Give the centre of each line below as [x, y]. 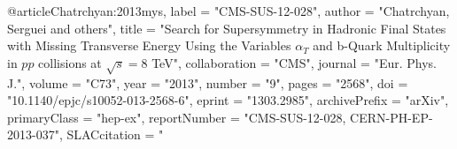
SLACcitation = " [115, 134]
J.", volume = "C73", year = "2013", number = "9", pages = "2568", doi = [208, 82]
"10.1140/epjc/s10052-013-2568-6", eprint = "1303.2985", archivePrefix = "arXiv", [228, 100]
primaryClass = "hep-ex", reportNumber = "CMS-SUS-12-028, [177, 117]
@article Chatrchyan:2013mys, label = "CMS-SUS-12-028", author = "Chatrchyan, [228, 11]
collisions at [70, 62]
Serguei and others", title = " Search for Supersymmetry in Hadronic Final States [227, 28]
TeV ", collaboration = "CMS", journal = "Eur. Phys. [294, 62]
